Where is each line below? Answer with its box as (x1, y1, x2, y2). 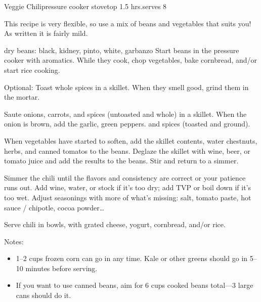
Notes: (4, 236, 24, 246)
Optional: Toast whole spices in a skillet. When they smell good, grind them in (4, 81, 249, 92)
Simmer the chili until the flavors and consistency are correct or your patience (4, 172, 246, 183)
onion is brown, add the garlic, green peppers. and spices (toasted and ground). (4, 118, 250, 129)
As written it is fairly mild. (4, 28, 88, 38)
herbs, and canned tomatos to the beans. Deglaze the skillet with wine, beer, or (4, 145, 250, 156)
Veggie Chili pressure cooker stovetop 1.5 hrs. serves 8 (4, 1, 167, 11)
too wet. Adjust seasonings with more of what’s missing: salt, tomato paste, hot (4, 192, 251, 202)
